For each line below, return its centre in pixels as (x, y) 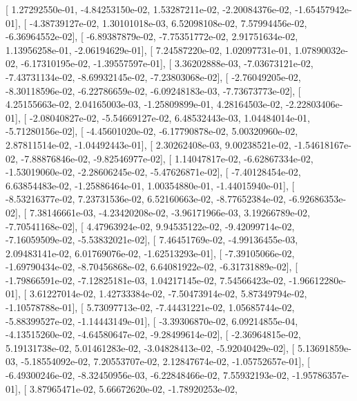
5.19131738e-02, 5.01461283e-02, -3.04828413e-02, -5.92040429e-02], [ (150, 347)
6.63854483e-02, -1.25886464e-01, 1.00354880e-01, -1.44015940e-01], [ (150, 185)
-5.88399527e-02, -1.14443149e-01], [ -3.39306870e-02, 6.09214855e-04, (152, 320)
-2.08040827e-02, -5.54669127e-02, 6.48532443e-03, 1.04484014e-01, (170, 117)
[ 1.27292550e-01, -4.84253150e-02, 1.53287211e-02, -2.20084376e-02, (149, 9)
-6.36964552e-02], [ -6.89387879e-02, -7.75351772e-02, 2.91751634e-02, (152, 36)
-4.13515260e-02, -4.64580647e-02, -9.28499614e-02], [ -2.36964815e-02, (153, 334)
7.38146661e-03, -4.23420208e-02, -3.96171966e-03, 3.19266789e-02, (170, 212)
